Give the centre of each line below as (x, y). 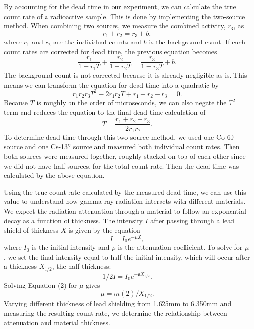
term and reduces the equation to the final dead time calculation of (105, 112)
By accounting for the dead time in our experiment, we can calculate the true (120, 6)
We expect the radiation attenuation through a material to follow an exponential (125, 210)
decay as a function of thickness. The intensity (73, 220)
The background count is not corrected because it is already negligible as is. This (126, 75)
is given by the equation (104, 230)
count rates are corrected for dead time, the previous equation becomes (111, 51)
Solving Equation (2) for (41, 285)
